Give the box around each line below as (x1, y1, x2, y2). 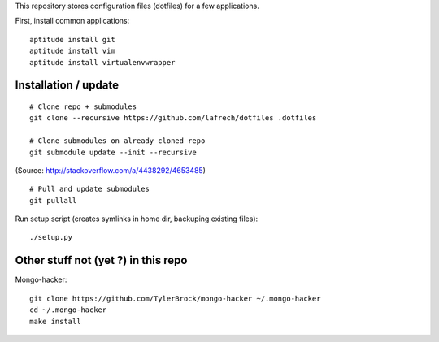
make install (29, 317, 81, 326)
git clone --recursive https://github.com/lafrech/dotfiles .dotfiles (29, 114, 317, 123)
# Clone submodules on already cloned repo (29, 136, 206, 145)
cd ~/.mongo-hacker (29, 305, 107, 314)
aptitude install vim (29, 46, 115, 56)
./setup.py (29, 232, 73, 242)
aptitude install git (29, 35, 115, 44)
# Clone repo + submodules (29, 102, 137, 111)
